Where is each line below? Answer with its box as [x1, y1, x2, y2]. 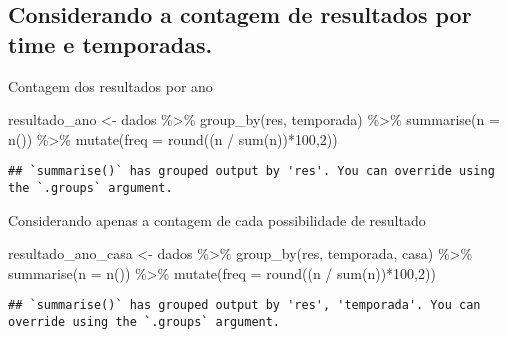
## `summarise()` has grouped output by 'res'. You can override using [8, 164, 495, 179]
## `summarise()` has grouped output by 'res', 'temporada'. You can [8, 298, 481, 313]
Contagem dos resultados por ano [8, 75, 213, 96]
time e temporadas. [8, 28, 213, 59]
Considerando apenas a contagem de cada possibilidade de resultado [8, 209, 426, 230]
